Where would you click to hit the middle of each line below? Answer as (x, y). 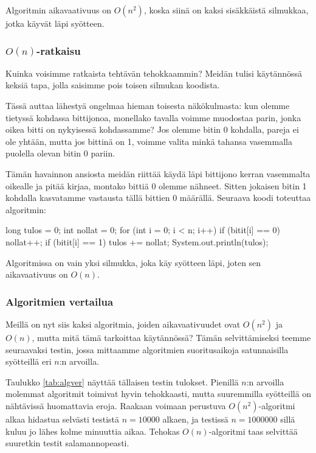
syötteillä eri (29, 361)
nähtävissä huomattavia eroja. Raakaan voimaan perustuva (116, 405)
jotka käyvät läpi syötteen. (55, 23)
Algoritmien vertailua (60, 301)
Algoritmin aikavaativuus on (58, 10)
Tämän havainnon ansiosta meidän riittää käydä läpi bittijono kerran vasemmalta (158, 173)
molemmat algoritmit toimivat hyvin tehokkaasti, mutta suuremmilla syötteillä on (159, 394)
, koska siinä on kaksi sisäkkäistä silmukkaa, (226, 10)
